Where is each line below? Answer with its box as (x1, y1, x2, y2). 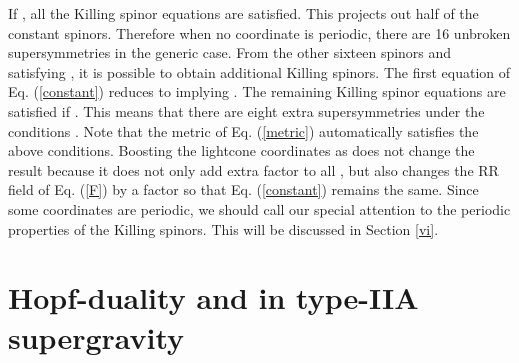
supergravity (8, 316, 185, 357)
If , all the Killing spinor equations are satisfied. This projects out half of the (8, 3, 479, 23)
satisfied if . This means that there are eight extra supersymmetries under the (8, 100, 485, 121)
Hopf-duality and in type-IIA (8, 277, 419, 318)
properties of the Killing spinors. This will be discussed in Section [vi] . (8, 218, 439, 239)
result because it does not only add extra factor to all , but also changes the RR (8, 159, 499, 180)
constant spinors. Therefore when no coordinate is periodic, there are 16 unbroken (8, 22, 511, 43)
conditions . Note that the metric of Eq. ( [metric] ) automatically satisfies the (8, 120, 479, 141)
